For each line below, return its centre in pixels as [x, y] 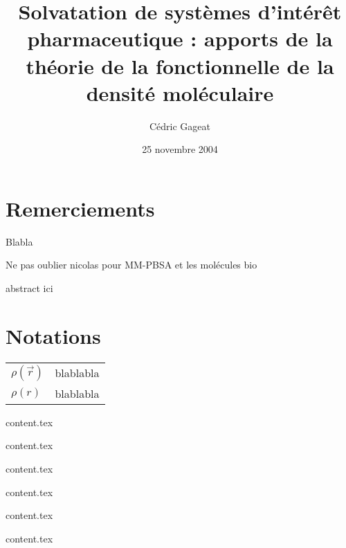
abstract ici [29, 288]
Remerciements [80, 208]
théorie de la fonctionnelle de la [180, 65]
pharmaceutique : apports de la [180, 38]
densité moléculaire [180, 92]
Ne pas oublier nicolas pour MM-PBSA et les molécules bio [131, 265]
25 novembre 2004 [180, 149]
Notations [53, 335]
